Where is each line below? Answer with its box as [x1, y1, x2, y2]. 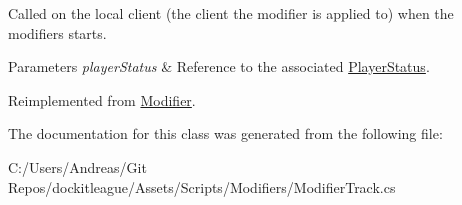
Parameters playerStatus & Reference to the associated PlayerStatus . [8, 56, 430, 77]
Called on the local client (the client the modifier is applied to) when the [8, 3, 454, 23]
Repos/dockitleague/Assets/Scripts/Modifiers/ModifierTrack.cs [8, 176, 396, 197]
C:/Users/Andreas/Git [8, 156, 147, 177]
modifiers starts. [8, 22, 107, 43]
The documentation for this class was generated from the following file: [8, 123, 443, 144]
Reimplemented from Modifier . [8, 89, 196, 110]
